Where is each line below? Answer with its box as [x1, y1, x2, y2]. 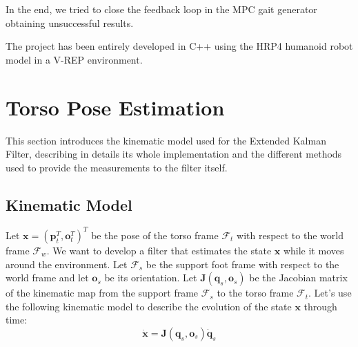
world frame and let [6, 270, 89, 285]
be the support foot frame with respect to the [146, 256, 339, 271]
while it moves [283, 243, 344, 257]
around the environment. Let [6, 256, 128, 271]
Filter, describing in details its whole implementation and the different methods [6, 147, 342, 161]
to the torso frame [217, 285, 294, 300]
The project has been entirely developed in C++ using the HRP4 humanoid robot [6, 39, 353, 53]
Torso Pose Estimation [6, 93, 225, 121]
